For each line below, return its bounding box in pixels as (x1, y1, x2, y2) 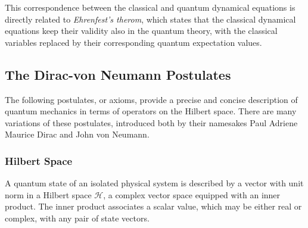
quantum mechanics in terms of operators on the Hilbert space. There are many (5, 105, 297, 117)
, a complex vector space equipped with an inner (103, 188, 281, 201)
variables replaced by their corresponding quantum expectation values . (5, 36, 262, 48)
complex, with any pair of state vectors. (5, 211, 150, 224)
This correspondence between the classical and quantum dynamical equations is (5, 1, 295, 13)
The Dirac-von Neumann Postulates (5, 65, 231, 83)
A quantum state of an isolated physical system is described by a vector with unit (5, 177, 304, 189)
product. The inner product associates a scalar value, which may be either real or (5, 200, 302, 213)
